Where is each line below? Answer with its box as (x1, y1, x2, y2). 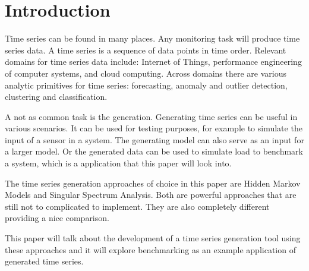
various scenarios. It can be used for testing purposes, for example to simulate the (5, 122, 302, 134)
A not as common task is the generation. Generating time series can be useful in (5, 110, 298, 122)
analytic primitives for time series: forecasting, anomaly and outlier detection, (5, 78, 288, 91)
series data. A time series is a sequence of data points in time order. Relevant (5, 43, 286, 56)
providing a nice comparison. (5, 212, 109, 224)
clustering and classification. (5, 90, 108, 103)
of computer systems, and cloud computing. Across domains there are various (5, 67, 286, 79)
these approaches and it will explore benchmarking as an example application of (5, 243, 296, 256)
